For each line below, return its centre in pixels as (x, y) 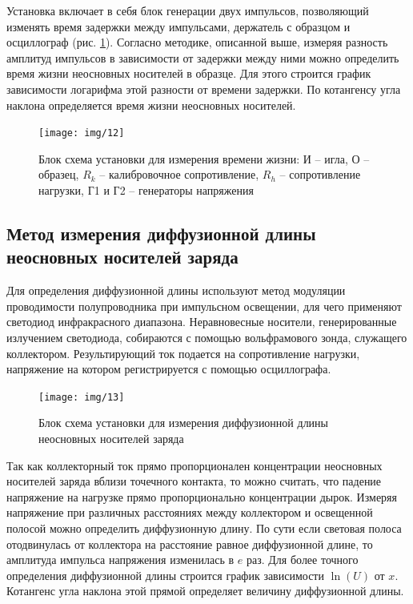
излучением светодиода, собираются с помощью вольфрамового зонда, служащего (207, 337)
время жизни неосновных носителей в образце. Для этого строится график (189, 73)
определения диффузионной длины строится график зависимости (165, 575)
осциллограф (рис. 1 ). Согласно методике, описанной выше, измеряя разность (197, 42)
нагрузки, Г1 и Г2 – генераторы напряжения (146, 190)
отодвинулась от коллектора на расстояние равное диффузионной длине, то (190, 544)
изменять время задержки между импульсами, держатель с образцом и (178, 26)
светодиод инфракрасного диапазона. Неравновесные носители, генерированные (202, 322)
